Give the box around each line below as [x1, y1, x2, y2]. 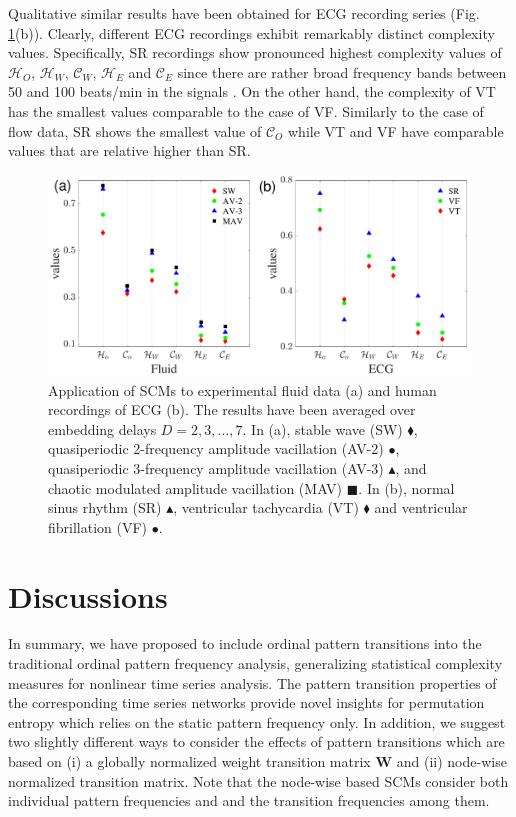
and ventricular [374, 497, 468, 518]
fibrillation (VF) [48, 516, 148, 537]
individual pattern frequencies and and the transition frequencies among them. [8, 790, 490, 811]
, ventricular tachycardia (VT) [173, 497, 359, 518]
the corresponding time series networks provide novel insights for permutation [8, 692, 485, 713]
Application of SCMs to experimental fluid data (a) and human [48, 379, 437, 400]
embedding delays [48, 418, 157, 439]
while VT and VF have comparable [288, 120, 504, 141]
